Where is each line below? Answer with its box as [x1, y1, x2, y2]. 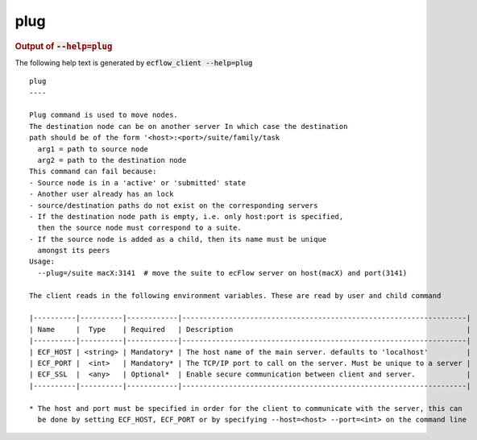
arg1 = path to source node [37, 144, 149, 153]
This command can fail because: [29, 167, 157, 176]
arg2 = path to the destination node [37, 156, 187, 164]
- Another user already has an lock [29, 189, 174, 199]
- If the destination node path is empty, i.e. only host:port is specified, [29, 212, 344, 221]
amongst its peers [37, 246, 110, 255]
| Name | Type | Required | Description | [29, 325, 471, 334]
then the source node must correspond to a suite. [37, 223, 242, 233]
